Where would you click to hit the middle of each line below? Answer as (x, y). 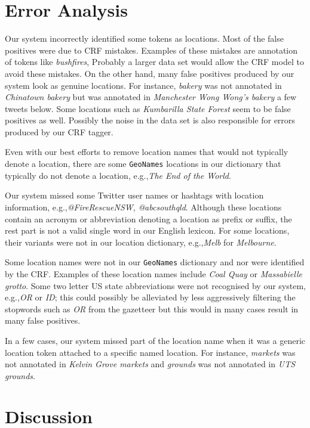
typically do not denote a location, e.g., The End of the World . (118, 175)
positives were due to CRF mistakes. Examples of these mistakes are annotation (151, 50)
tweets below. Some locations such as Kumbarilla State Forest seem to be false (148, 108)
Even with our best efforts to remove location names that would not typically (147, 152)
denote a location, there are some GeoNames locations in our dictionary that (143, 164)
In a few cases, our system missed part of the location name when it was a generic (155, 340)
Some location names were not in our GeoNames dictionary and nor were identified (155, 262)
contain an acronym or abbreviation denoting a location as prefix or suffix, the (148, 218)
